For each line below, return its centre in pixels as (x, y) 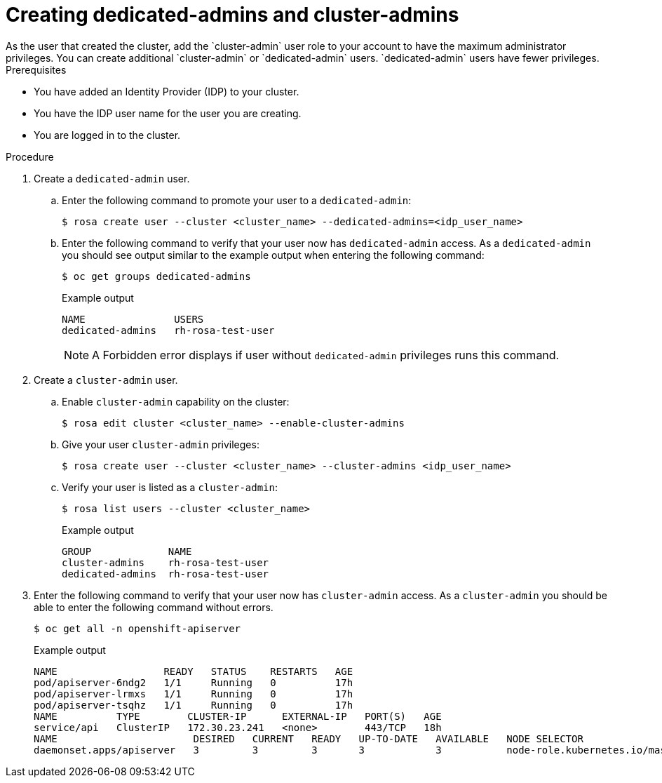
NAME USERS (133, 319)
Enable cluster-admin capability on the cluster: (176, 401)
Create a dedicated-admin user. (112, 178)
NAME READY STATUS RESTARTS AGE (194, 671)
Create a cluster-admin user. (106, 380)
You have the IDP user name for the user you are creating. (168, 113)
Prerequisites (36, 69)
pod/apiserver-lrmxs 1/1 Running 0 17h (194, 694)
